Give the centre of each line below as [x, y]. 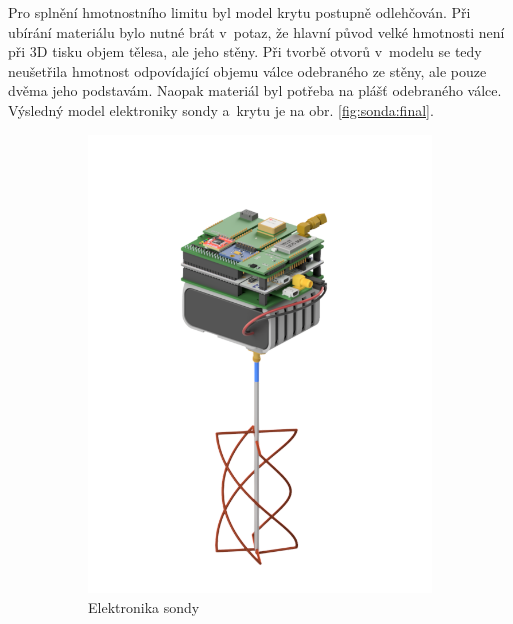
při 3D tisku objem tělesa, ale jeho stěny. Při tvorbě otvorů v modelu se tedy [245, 51]
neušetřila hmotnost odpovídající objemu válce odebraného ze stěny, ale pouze [247, 70]
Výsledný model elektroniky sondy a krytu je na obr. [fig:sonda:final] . [221, 109]
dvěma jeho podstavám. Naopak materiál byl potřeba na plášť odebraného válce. [255, 90]
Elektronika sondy [144, 606]
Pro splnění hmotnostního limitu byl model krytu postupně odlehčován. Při [239, 12]
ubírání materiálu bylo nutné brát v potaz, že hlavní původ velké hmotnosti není [256, 31]
